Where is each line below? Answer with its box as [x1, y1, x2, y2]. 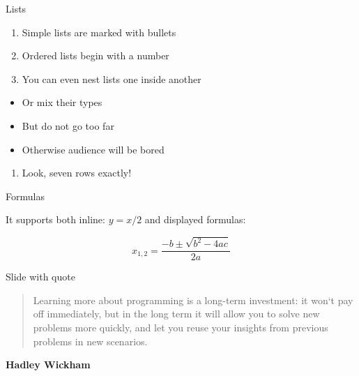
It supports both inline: [6, 212, 105, 227]
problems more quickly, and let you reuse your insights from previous [33, 320, 328, 335]
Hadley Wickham [6, 357, 91, 372]
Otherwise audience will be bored [22, 142, 165, 156]
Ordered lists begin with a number [22, 48, 169, 63]
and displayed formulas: [144, 212, 246, 227]
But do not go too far [22, 118, 114, 133]
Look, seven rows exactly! [22, 165, 132, 180]
